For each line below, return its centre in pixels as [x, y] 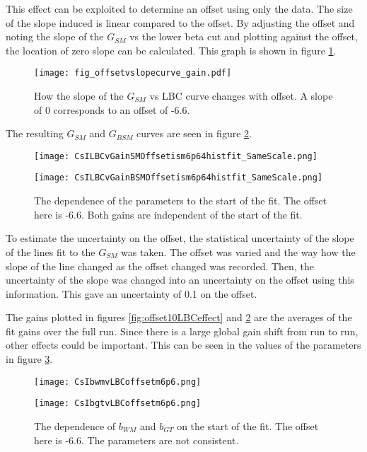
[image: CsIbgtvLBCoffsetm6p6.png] [118, 404]
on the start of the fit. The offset [248, 425]
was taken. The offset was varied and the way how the [238, 251]
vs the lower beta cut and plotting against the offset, [244, 36]
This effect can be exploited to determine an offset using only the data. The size [179, 8]
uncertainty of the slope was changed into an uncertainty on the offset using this [180, 280]
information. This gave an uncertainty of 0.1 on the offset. [132, 293]
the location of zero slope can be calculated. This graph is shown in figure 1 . [171, 50]
